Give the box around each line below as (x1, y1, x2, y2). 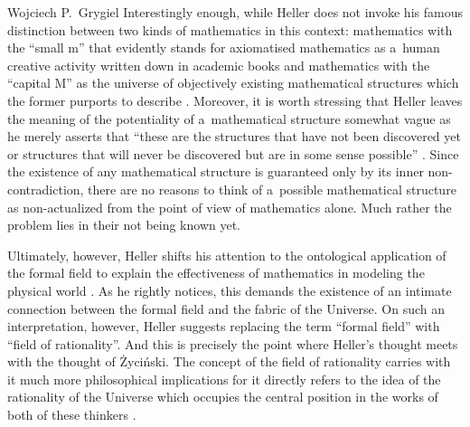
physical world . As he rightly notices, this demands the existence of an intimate (7, 280, 452, 299)
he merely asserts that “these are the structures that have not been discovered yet (7, 127, 461, 146)
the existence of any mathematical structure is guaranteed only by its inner (7, 162, 424, 181)
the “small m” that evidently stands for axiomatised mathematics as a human (7, 38, 440, 57)
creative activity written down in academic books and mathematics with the (7, 55, 430, 74)
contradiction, (7, 179, 84, 198)
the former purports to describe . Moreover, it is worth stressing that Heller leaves (7, 90, 463, 109)
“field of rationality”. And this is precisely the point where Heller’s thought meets (7, 334, 458, 353)
